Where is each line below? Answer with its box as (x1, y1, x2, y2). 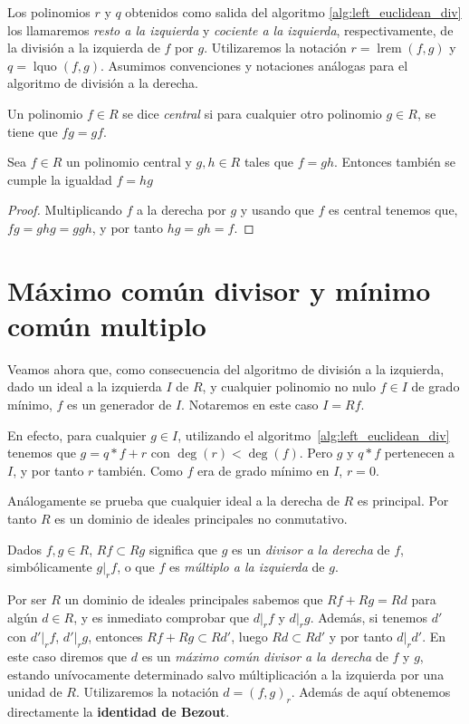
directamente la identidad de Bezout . (7, 702, 230, 721)
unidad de (7, 682, 62, 701)
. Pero (299, 443, 333, 462)
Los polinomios (7, 3, 91, 21)
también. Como (98, 460, 183, 479)
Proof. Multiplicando (7, 200, 122, 219)
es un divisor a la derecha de (232, 539, 390, 558)
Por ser (7, 589, 47, 608)
